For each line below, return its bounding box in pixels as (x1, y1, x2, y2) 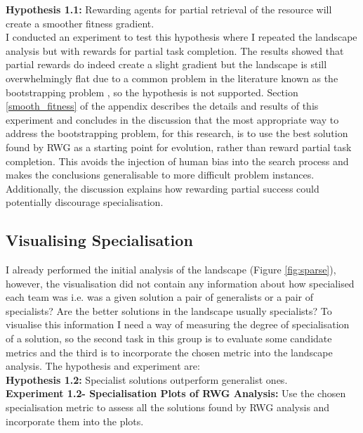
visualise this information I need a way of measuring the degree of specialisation (6, 317, 350, 332)
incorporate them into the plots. (6, 413, 144, 428)
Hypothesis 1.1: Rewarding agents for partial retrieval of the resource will (6, 2, 332, 16)
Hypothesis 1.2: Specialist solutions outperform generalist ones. (6, 372, 288, 387)
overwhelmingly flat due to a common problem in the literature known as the (6, 70, 338, 85)
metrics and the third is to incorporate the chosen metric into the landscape (6, 344, 333, 359)
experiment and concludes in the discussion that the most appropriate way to (6, 112, 339, 127)
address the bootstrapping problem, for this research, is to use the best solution (6, 126, 348, 141)
